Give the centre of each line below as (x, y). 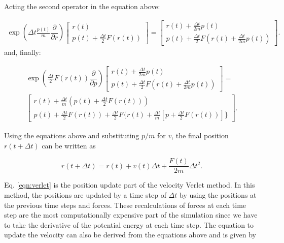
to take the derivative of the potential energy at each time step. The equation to (129, 224)
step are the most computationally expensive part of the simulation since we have (131, 215)
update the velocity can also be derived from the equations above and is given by (130, 235)
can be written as (69, 145)
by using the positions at (218, 195)
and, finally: (23, 52)
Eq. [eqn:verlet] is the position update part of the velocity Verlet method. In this (130, 185)
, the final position (200, 135)
